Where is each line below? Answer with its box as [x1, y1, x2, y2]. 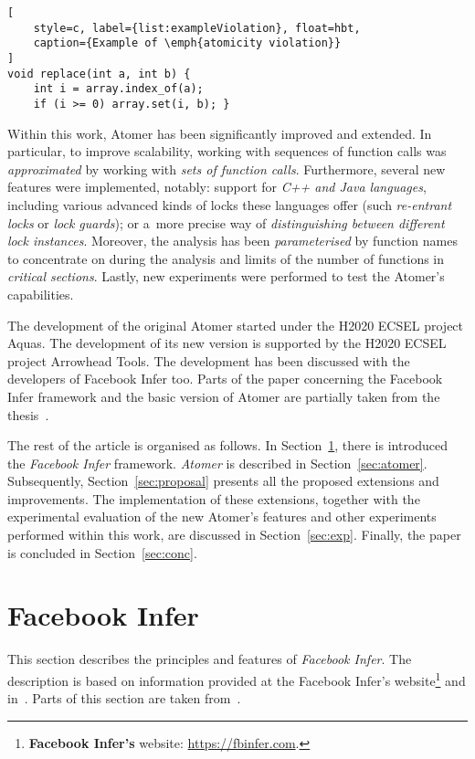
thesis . [7, 405, 49, 424]
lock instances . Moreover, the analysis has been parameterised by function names [7, 231, 458, 250]
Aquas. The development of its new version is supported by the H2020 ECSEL [7, 333, 447, 353]
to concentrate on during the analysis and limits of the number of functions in [7, 248, 445, 268]
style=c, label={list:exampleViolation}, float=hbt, [33, 21, 361, 35]
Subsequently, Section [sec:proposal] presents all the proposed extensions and [7, 471, 439, 490]
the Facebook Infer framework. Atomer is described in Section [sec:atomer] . [7, 453, 427, 472]
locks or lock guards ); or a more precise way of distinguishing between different [7, 213, 445, 232]
